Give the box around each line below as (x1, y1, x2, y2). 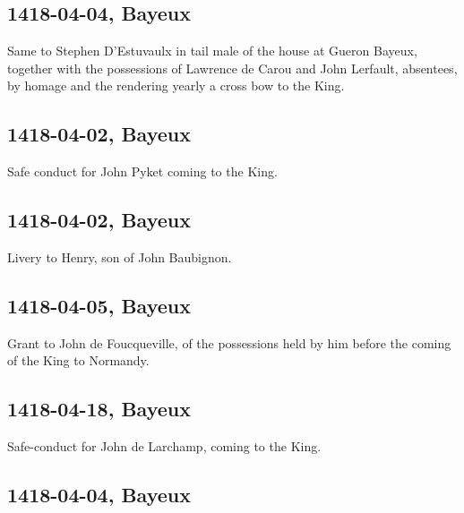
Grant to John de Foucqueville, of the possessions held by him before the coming (7, 333, 451, 352)
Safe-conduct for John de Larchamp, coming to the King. (7, 437, 322, 456)
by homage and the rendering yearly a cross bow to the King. (7, 76, 345, 95)
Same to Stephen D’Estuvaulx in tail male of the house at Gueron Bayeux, (7, 41, 417, 60)
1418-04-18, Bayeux (7, 395, 191, 423)
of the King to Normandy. (7, 351, 150, 370)
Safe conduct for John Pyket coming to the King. (7, 162, 278, 181)
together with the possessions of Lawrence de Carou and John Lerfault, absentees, (7, 58, 458, 77)
